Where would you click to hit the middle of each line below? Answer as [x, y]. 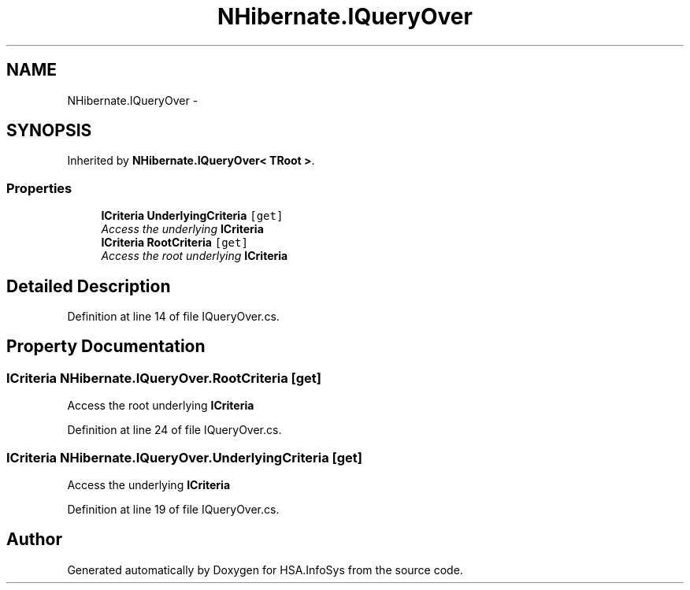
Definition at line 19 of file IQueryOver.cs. [173, 509]
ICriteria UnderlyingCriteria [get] [192, 216]
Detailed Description [89, 286]
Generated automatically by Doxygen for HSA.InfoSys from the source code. [265, 570]
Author [34, 540]
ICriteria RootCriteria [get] [174, 243]
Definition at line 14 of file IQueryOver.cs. [173, 317]
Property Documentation [106, 347]
